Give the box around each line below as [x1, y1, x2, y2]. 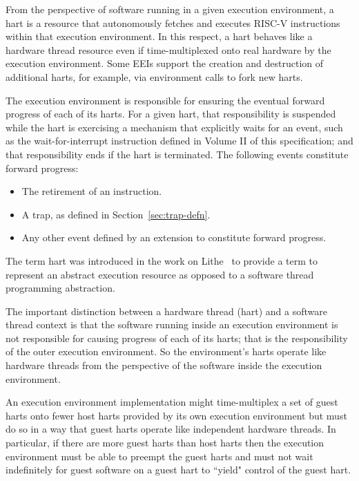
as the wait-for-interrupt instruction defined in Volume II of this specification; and [6, 133, 353, 148]
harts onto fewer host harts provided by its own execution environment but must [6, 408, 347, 422]
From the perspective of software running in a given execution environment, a [6, 2, 334, 16]
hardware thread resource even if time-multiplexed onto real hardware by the [6, 42, 331, 57]
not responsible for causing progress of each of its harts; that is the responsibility [6, 330, 348, 345]
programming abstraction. [6, 281, 115, 295]
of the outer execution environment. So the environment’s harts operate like [6, 344, 327, 359]
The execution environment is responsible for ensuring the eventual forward [6, 93, 325, 107]
